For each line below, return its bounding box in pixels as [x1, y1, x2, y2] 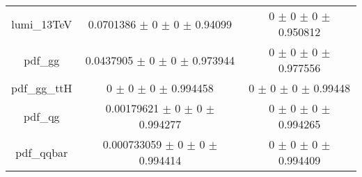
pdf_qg [24, 108, 60, 124]
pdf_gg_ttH [11, 80, 72, 96]
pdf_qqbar [15, 144, 68, 160]
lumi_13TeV [11, 15, 72, 32]
